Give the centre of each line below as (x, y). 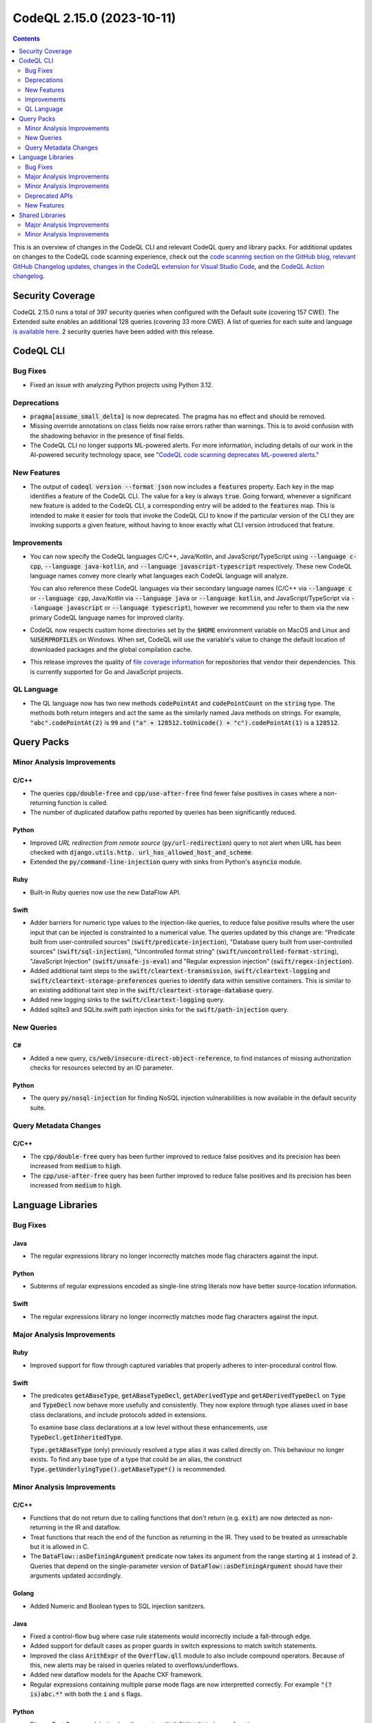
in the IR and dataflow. (89, 1527)
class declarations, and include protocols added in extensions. (118, 1415)
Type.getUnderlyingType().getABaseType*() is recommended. (128, 1469)
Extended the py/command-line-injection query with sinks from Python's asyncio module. (166, 862)
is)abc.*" (46, 1694)
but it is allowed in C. (60, 1547)
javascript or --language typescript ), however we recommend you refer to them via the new (208, 608)
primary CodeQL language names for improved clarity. (107, 618)
